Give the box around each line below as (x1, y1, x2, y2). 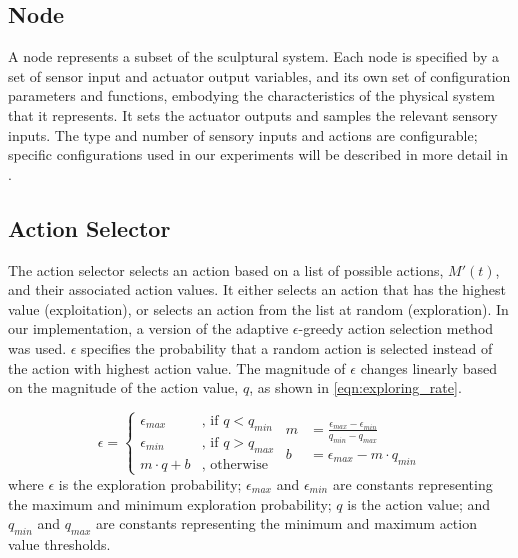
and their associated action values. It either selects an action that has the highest (8, 279, 506, 300)
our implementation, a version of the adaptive (8, 318, 289, 339)
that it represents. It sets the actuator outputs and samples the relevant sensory (8, 104, 498, 125)
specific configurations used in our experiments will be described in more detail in (8, 144, 508, 165)
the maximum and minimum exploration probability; (8, 493, 332, 514)
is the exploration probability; (58, 473, 242, 494)
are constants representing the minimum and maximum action (95, 513, 477, 534)
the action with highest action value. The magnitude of (8, 357, 346, 378)
